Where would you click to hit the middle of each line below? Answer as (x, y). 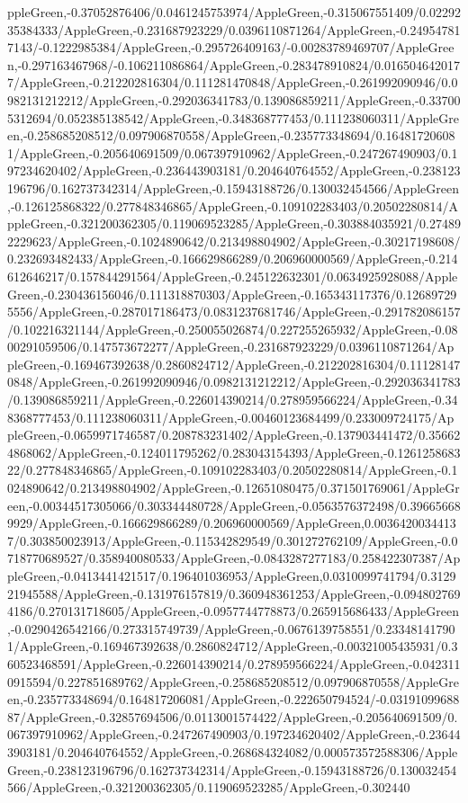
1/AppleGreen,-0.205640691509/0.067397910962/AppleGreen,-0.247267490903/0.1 (233, 152)
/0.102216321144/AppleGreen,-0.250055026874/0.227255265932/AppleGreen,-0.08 (233, 329)
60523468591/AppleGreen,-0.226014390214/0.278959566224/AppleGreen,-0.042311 (234, 663)
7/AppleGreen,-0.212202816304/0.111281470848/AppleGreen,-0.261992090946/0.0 (233, 82)
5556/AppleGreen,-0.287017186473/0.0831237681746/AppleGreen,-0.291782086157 (234, 312)
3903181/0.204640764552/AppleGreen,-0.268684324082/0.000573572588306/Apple (233, 751)
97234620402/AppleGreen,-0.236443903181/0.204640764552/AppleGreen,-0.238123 (234, 170)
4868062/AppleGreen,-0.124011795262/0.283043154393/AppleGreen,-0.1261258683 (234, 452)
